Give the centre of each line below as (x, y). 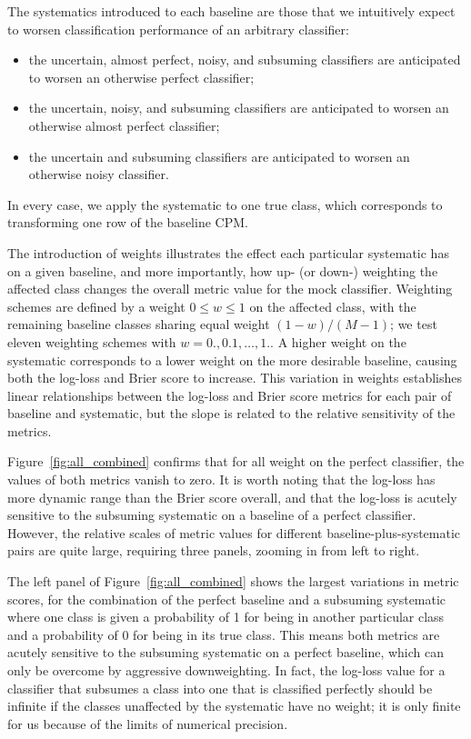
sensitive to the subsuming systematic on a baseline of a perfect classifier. (212, 515)
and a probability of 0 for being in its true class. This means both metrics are (224, 634)
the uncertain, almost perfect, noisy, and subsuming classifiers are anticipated (245, 60)
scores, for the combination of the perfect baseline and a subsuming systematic (227, 599)
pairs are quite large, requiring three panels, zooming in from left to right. (214, 550)
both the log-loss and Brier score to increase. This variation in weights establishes (235, 378)
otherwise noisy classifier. (99, 174)
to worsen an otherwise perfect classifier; (141, 77)
